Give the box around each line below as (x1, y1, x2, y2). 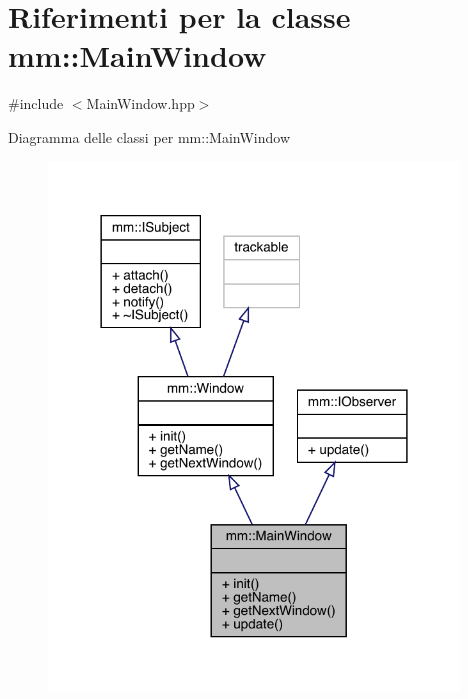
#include (8, 93, 64, 114)
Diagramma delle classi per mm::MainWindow (8, 126, 290, 147)
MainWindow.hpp (86, 93, 195, 114)
